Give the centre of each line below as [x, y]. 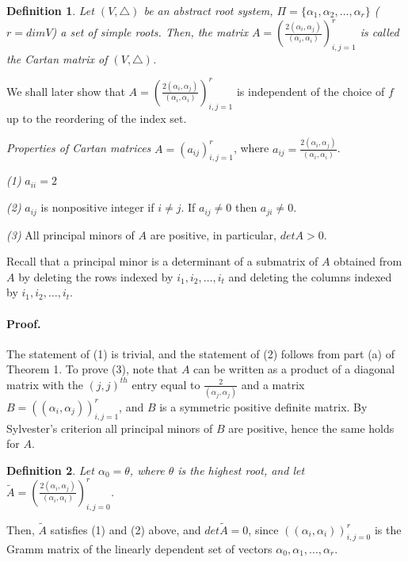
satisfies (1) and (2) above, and [126, 529]
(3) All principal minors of [71, 234]
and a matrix [273, 384]
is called [379, 32]
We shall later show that [66, 91]
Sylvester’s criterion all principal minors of [110, 428]
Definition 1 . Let [50, 10]
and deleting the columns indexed [310, 276]
